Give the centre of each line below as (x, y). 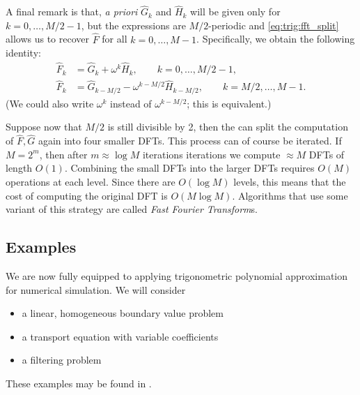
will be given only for (235, 12)
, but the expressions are (133, 25)
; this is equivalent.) (229, 103)
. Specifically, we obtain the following (276, 39)
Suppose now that (44, 127)
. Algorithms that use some (290, 195)
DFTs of (327, 154)
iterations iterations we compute (211, 154)
